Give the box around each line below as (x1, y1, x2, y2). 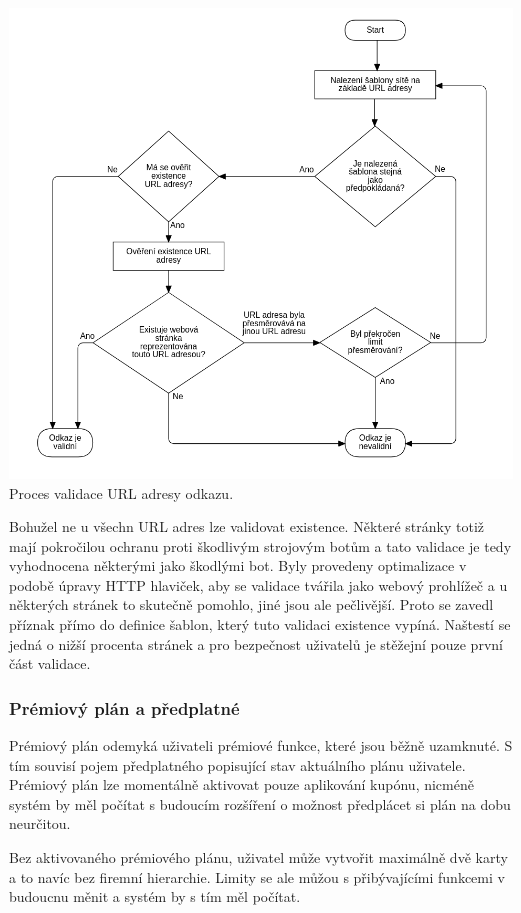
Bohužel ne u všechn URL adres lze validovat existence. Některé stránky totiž (9, 516, 484, 537)
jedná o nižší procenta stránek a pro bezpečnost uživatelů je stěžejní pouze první (9, 633, 503, 654)
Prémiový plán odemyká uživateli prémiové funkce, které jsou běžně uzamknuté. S (9, 735, 513, 756)
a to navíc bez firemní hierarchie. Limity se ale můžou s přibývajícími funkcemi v (9, 866, 505, 887)
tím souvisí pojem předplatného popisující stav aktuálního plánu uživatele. (9, 754, 466, 775)
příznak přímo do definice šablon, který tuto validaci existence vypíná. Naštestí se (9, 614, 511, 635)
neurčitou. (9, 813, 71, 834)
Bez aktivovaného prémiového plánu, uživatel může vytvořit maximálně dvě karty (9, 847, 508, 868)
